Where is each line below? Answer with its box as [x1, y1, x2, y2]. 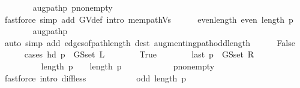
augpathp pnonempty [32, 1, 113, 13]
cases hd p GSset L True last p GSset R [24, 48, 254, 60]
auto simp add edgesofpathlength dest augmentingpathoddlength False [4, 36, 295, 48]
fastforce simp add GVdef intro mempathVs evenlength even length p [4, 13, 293, 25]
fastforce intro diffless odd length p [4, 71, 187, 84]
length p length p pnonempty [41, 59, 215, 72]
